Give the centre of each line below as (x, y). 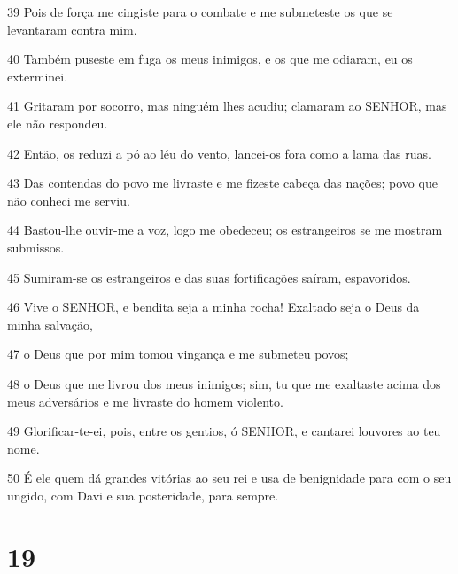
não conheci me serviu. (69, 200)
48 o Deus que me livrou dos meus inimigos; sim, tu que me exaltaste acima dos (224, 383)
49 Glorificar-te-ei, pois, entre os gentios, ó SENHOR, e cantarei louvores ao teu (224, 431)
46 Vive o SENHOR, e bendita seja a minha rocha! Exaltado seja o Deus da (213, 307)
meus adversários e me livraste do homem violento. (145, 401)
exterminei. (38, 76)
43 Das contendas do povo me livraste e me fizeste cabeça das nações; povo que (222, 183)
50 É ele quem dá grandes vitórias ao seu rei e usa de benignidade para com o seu (229, 478)
